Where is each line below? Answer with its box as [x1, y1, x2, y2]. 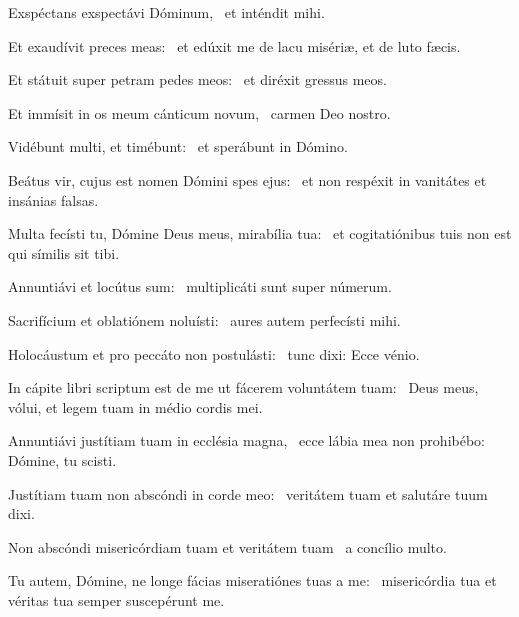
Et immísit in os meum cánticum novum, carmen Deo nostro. [8, 102, 391, 123]
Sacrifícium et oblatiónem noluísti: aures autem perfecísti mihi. [8, 309, 401, 330]
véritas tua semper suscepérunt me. [8, 589, 225, 610]
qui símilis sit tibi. [8, 242, 120, 263]
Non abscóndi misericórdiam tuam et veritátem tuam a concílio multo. [8, 536, 447, 557]
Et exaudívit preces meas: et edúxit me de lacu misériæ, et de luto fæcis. [8, 35, 461, 56]
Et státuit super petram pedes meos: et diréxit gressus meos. [8, 69, 387, 90]
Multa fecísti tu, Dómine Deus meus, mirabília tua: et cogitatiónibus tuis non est [8, 223, 512, 244]
